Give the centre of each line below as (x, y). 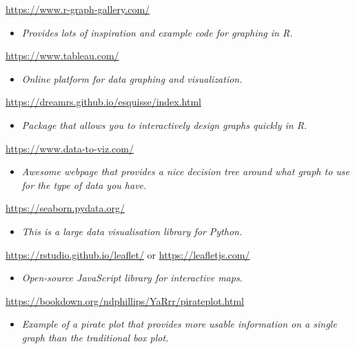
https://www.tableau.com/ (62, 56)
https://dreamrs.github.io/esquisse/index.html (104, 102)
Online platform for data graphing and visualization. (132, 78)
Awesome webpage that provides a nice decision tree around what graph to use (185, 171)
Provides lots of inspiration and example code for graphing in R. (157, 32)
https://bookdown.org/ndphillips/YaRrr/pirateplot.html (125, 300)
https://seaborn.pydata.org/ (65, 208)
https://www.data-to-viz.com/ (70, 148)
